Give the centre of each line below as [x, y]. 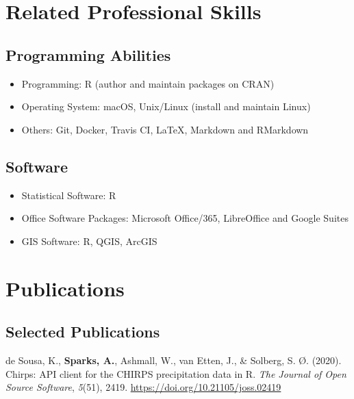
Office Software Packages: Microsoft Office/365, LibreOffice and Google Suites [185, 218]
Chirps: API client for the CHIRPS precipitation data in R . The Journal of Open [176, 373]
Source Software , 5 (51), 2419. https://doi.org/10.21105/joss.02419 [143, 387]
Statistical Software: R [69, 195]
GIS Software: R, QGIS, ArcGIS [89, 241]
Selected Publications [83, 332]
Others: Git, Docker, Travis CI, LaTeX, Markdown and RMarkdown [165, 129]
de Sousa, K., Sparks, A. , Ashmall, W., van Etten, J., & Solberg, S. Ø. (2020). [174, 360]
